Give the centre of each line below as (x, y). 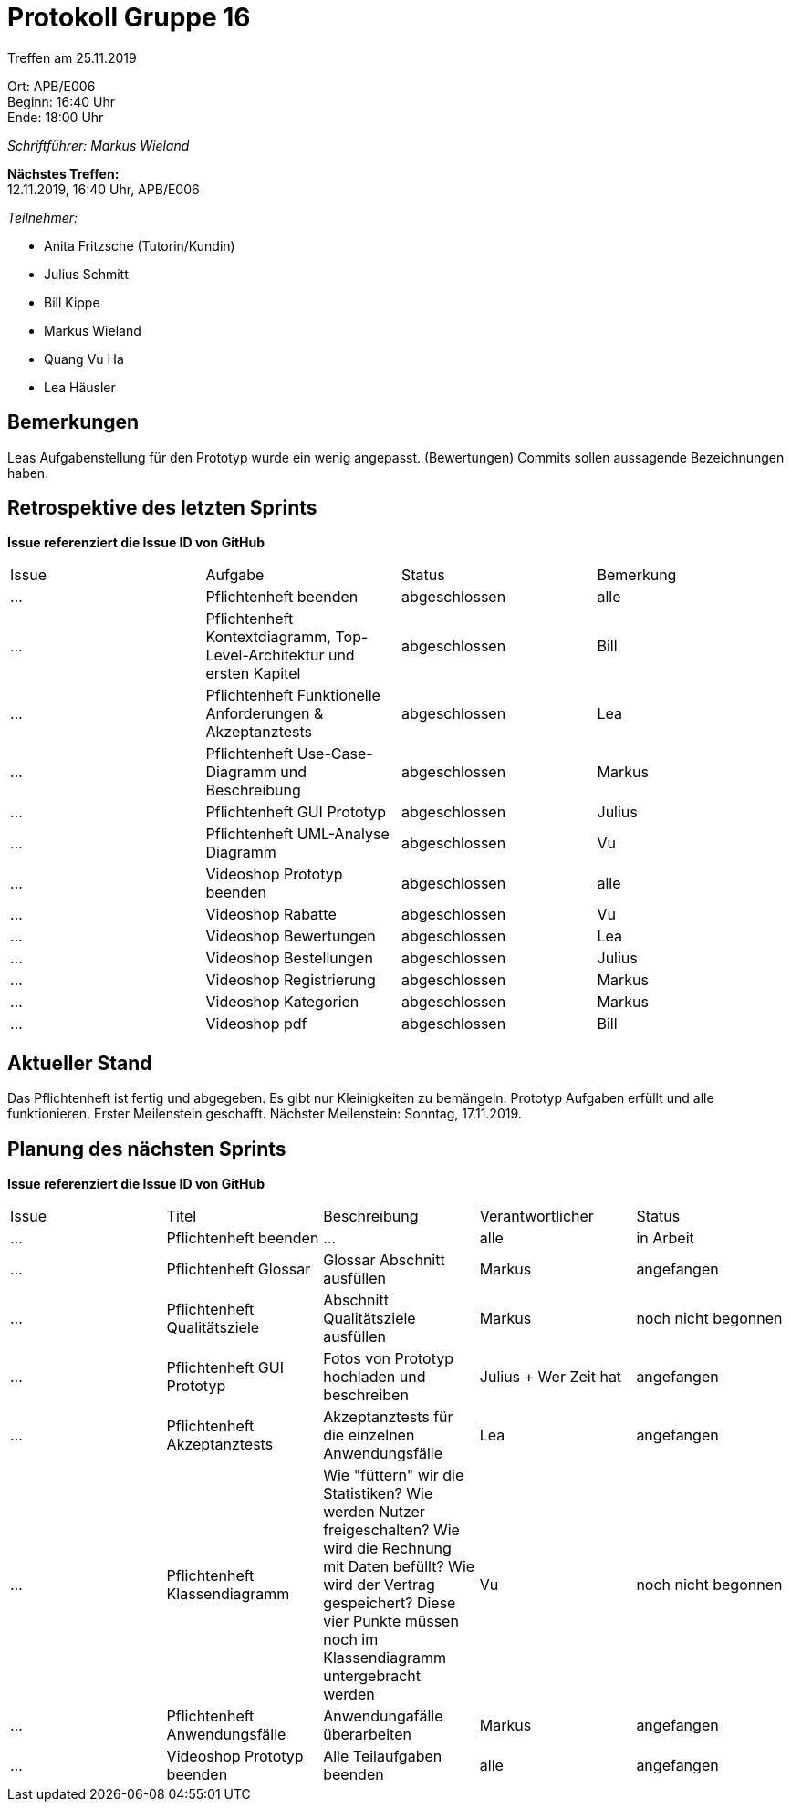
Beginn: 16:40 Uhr (62, 101)
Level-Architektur (265, 655)
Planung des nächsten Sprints (147, 1149)
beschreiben (366, 1395)
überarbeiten (367, 1735)
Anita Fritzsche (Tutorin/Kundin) (140, 245)
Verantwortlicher (536, 1216)
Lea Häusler (80, 387)
